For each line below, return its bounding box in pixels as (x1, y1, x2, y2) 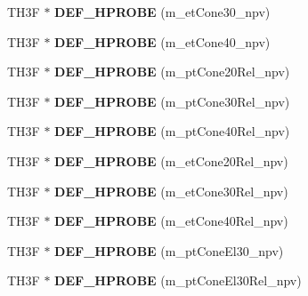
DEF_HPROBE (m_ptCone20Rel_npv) (54, 62, 290, 81)
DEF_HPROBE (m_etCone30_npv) (54, 3, 271, 20)
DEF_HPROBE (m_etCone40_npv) (54, 32, 271, 51)
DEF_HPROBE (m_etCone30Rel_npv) (54, 181, 288, 200)
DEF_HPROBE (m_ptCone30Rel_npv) (54, 92, 290, 110)
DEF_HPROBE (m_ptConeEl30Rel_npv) (54, 271, 302, 290)
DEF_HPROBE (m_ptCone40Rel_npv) (54, 122, 290, 140)
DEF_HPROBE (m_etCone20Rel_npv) (54, 151, 288, 170)
